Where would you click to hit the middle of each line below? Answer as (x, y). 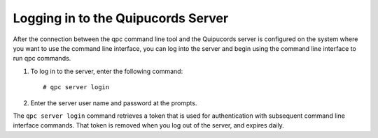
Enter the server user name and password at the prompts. (114, 103)
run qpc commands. (42, 59)
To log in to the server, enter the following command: (107, 71)
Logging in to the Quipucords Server (121, 18)
